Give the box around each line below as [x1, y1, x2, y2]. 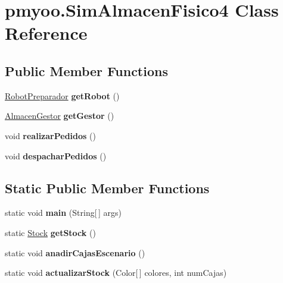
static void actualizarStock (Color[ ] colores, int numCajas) [5, 266, 227, 279]
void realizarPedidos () [5, 129, 96, 141]
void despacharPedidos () [5, 149, 107, 162]
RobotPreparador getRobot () [5, 89, 120, 102]
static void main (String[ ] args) [5, 206, 122, 219]
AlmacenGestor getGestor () [5, 109, 114, 122]
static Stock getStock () [5, 226, 96, 238]
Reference [5, 21, 88, 45]
